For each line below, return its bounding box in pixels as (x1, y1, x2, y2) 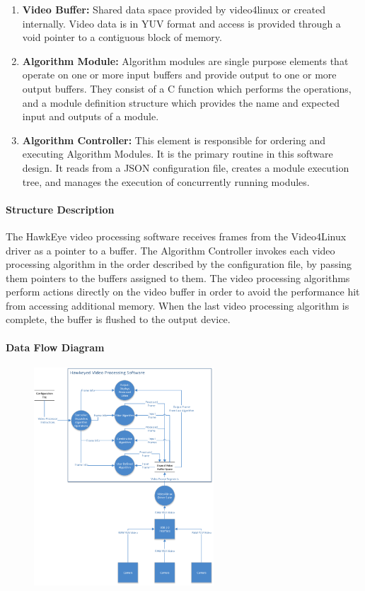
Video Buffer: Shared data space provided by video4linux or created (22, 2, 325, 16)
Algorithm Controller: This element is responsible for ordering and (22, 132, 326, 147)
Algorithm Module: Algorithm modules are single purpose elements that (22, 53, 349, 68)
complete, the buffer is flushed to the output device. (6, 312, 231, 327)
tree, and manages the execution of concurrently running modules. (22, 174, 310, 189)
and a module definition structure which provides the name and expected (22, 95, 340, 110)
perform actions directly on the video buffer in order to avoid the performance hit (6, 284, 360, 299)
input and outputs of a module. (22, 109, 159, 124)
